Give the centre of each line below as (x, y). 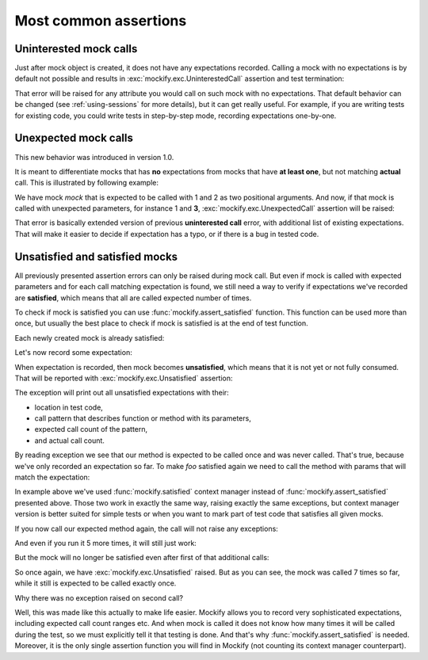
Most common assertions (101, 21)
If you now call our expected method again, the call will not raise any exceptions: (147, 528)
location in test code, (69, 407)
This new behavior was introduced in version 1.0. (94, 157)
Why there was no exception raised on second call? (99, 597)
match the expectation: (52, 477)
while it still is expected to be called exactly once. (96, 583)
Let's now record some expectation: (73, 353)
